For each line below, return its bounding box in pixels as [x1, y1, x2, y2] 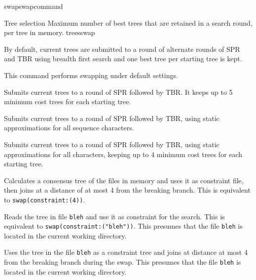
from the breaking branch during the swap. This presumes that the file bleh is [4, 257, 241, 267]
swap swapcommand [4, 1, 63, 11]
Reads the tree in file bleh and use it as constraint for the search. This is [4, 211, 225, 221]
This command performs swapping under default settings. [4, 70, 178, 80]
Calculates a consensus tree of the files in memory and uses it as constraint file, [4, 175, 244, 185]
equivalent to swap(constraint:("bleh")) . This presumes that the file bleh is [4, 221, 243, 231]
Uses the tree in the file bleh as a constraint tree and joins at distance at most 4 [4, 247, 248, 257]
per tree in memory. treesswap [4, 27, 95, 38]
